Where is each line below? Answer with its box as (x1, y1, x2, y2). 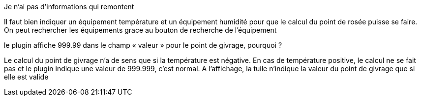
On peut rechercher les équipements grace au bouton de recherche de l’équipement (4, 26, 277, 34)
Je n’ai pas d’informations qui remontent (4, 2, 134, 11)
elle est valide (4, 73, 49, 81)
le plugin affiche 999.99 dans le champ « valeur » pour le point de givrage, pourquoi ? (4, 41, 282, 49)
